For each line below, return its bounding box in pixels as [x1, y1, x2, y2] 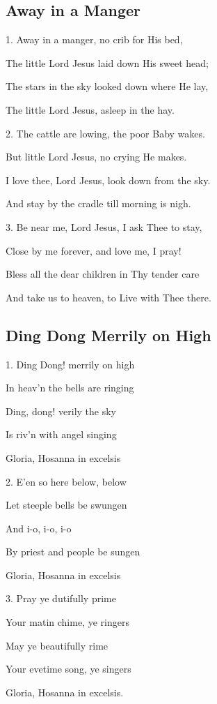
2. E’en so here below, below [6, 474, 127, 488]
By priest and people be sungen [6, 544, 140, 559]
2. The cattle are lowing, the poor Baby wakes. [6, 126, 205, 140]
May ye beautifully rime [6, 638, 108, 652]
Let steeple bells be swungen [6, 497, 127, 512]
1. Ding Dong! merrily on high [6, 357, 135, 371]
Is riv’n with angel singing [6, 427, 117, 442]
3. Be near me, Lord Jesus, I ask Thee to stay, [6, 219, 202, 234]
